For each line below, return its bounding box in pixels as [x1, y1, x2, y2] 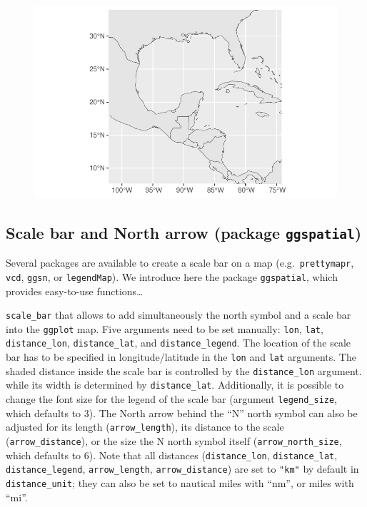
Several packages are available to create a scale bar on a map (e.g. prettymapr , [6, 255, 354, 270]
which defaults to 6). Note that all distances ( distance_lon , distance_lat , [6, 447, 338, 462]
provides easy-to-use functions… [6, 283, 144, 298]
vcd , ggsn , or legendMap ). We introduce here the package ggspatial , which [6, 269, 338, 284]
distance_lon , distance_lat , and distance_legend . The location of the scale [6, 335, 351, 350]
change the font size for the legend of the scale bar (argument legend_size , [6, 391, 338, 406]
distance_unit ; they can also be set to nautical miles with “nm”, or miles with [6, 475, 354, 490]
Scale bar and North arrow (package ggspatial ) [6, 221, 362, 243]
